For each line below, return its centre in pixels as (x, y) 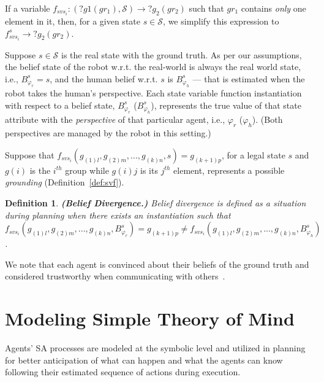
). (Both (267, 119)
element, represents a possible (229, 170)
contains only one (273, 8)
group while (87, 170)
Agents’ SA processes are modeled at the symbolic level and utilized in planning (155, 348)
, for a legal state (253, 154)
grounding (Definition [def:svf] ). (65, 182)
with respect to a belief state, (60, 105)
